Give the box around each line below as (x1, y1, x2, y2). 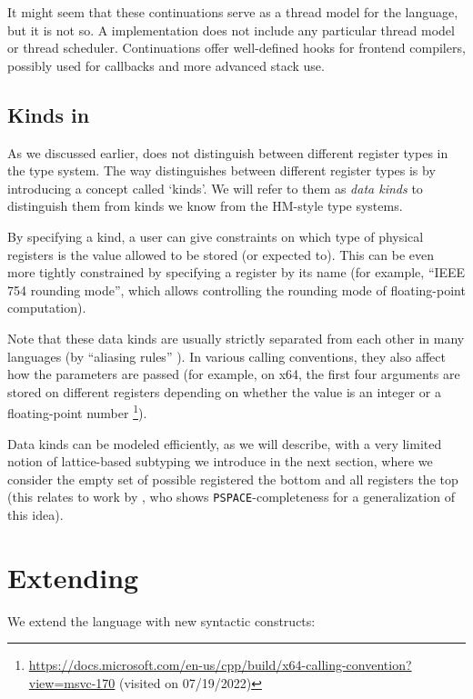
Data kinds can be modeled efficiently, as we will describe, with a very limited (7, 434, 442, 453)
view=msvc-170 (28, 673, 116, 692)
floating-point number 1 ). (7, 401, 147, 422)
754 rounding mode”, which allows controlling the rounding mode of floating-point (7, 280, 466, 299)
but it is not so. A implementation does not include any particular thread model (7, 20, 455, 39)
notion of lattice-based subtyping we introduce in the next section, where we (7, 452, 433, 471)
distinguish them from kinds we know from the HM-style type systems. (7, 196, 403, 215)
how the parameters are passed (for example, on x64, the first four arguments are (7, 364, 460, 384)
